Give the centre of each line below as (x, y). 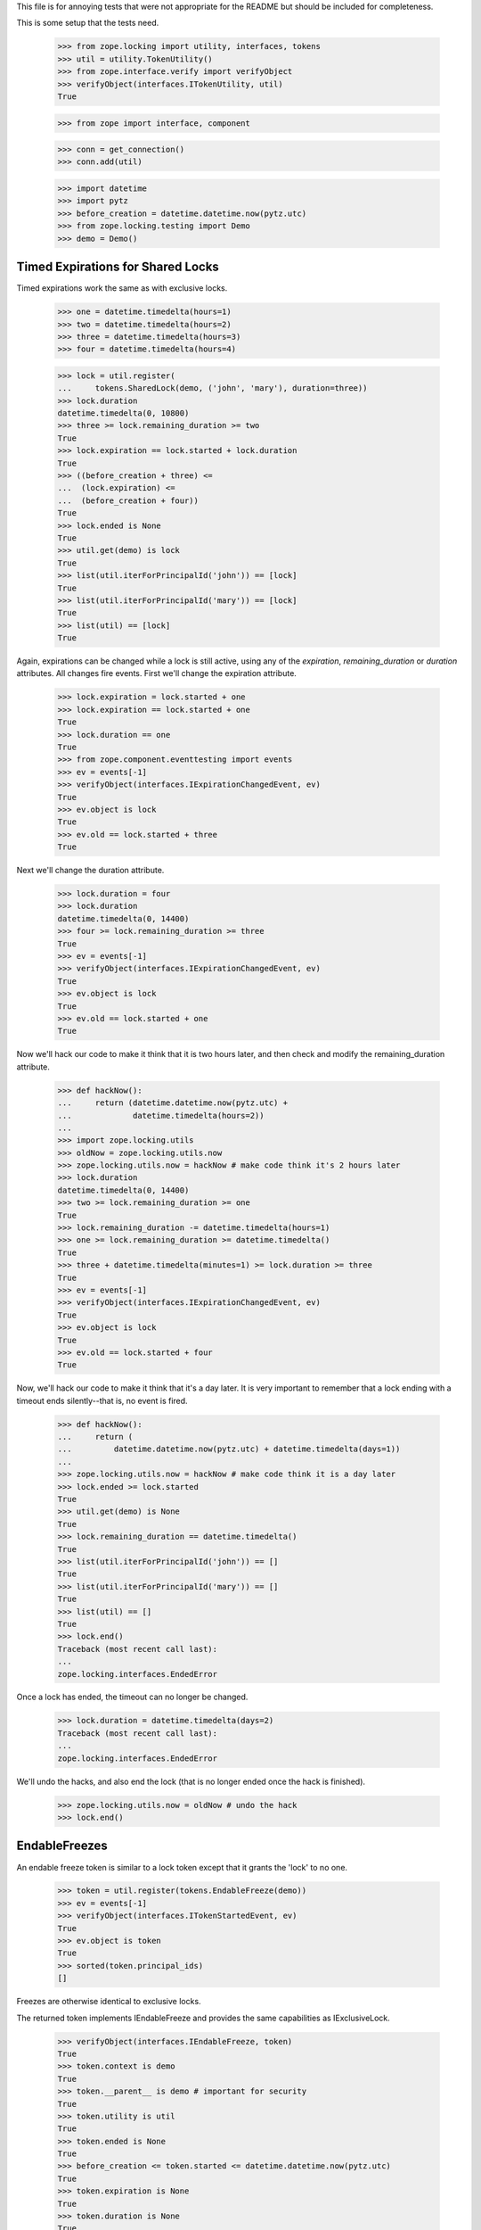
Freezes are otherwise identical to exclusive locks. (109, 2002)
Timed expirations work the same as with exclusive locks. (122, 288)
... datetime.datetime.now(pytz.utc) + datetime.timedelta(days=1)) (229, 1449)
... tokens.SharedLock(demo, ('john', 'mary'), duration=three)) (212, 388)
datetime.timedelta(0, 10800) (123, 413)
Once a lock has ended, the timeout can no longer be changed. (132, 1697)
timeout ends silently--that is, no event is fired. (102, 1400)
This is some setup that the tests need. (88, 23)
